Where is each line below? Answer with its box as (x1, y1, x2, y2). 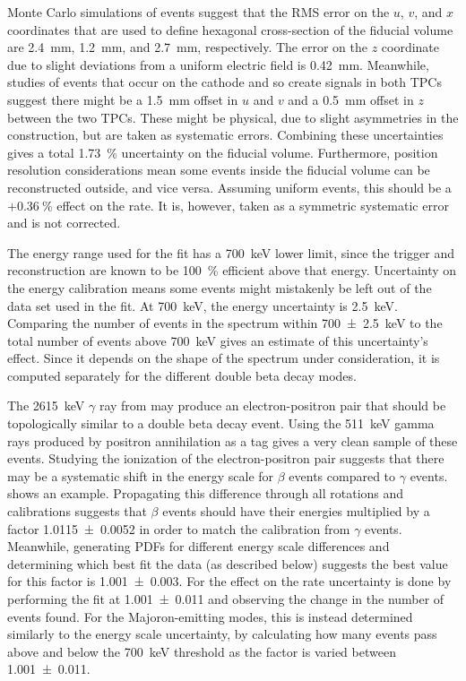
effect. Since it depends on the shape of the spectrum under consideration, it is (7, 349, 440, 367)
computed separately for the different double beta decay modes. (7, 366, 357, 384)
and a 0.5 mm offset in (288, 90, 414, 108)
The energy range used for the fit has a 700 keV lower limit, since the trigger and (7, 243, 454, 262)
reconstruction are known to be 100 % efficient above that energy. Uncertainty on (7, 261, 457, 280)
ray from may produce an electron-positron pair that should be (99, 396, 446, 415)
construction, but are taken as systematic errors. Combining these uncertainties (7, 125, 444, 144)
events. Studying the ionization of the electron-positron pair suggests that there (7, 449, 444, 468)
